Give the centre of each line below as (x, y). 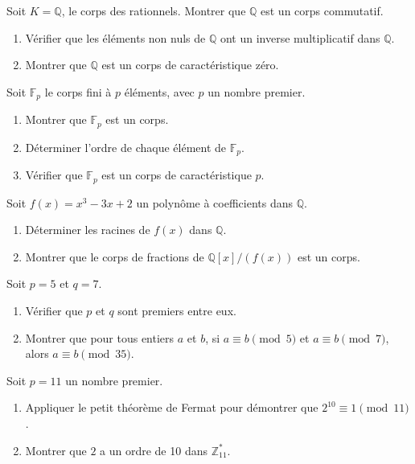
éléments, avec (159, 91)
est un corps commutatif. (322, 10)
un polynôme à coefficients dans (215, 202)
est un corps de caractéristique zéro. (190, 65)
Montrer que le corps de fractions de (115, 256)
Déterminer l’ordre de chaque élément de (126, 147)
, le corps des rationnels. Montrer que (154, 10)
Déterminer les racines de (88, 230)
